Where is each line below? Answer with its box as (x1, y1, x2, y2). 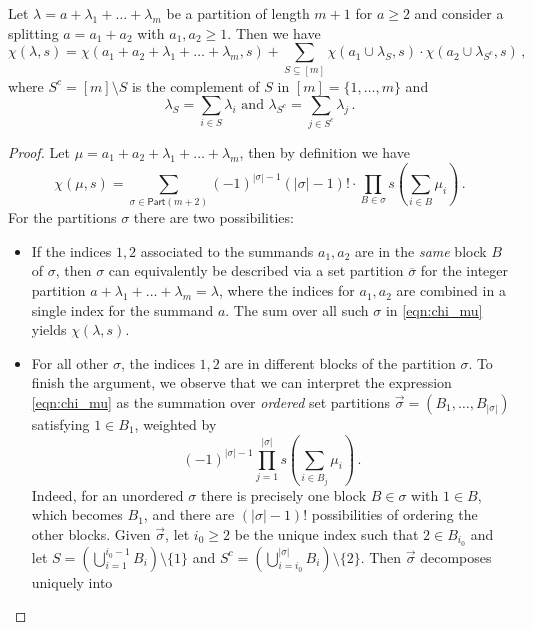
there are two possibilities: (133, 207, 294, 228)
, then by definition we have (239, 142, 410, 162)
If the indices (31, 240, 112, 261)
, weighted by (134, 414, 217, 435)
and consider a (414, 3, 504, 23)
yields (31, 319, 67, 340)
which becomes (31, 504, 123, 525)
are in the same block (355, 240, 487, 261)
